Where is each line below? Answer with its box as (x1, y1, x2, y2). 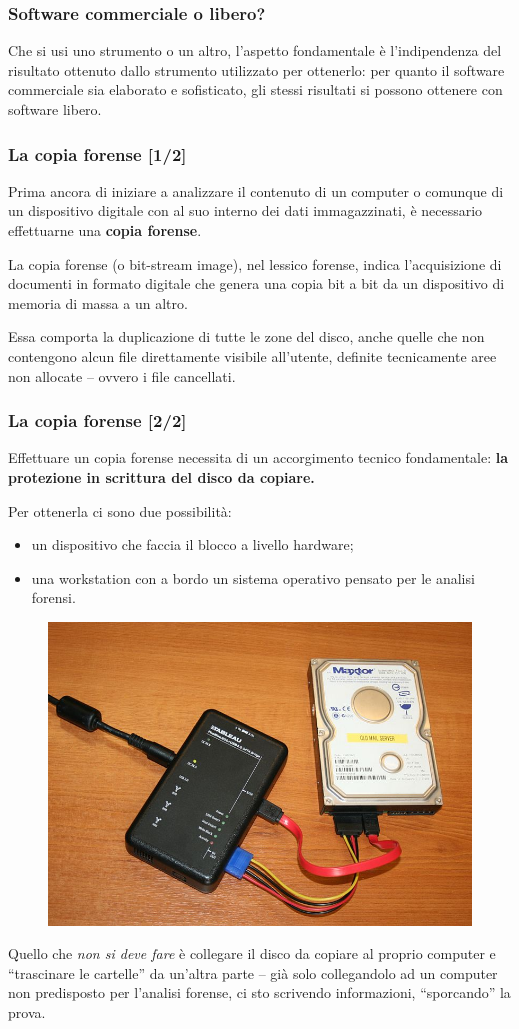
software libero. (8, 99, 102, 119)
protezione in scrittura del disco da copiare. (8, 466, 315, 487)
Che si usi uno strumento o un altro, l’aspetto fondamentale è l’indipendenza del (8, 40, 502, 61)
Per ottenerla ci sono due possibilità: (8, 500, 232, 521)
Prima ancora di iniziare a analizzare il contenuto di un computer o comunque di (8, 180, 504, 201)
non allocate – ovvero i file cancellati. (8, 365, 236, 386)
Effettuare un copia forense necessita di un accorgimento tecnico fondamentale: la (8, 447, 509, 468)
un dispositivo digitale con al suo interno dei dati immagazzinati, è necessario (8, 200, 483, 221)
